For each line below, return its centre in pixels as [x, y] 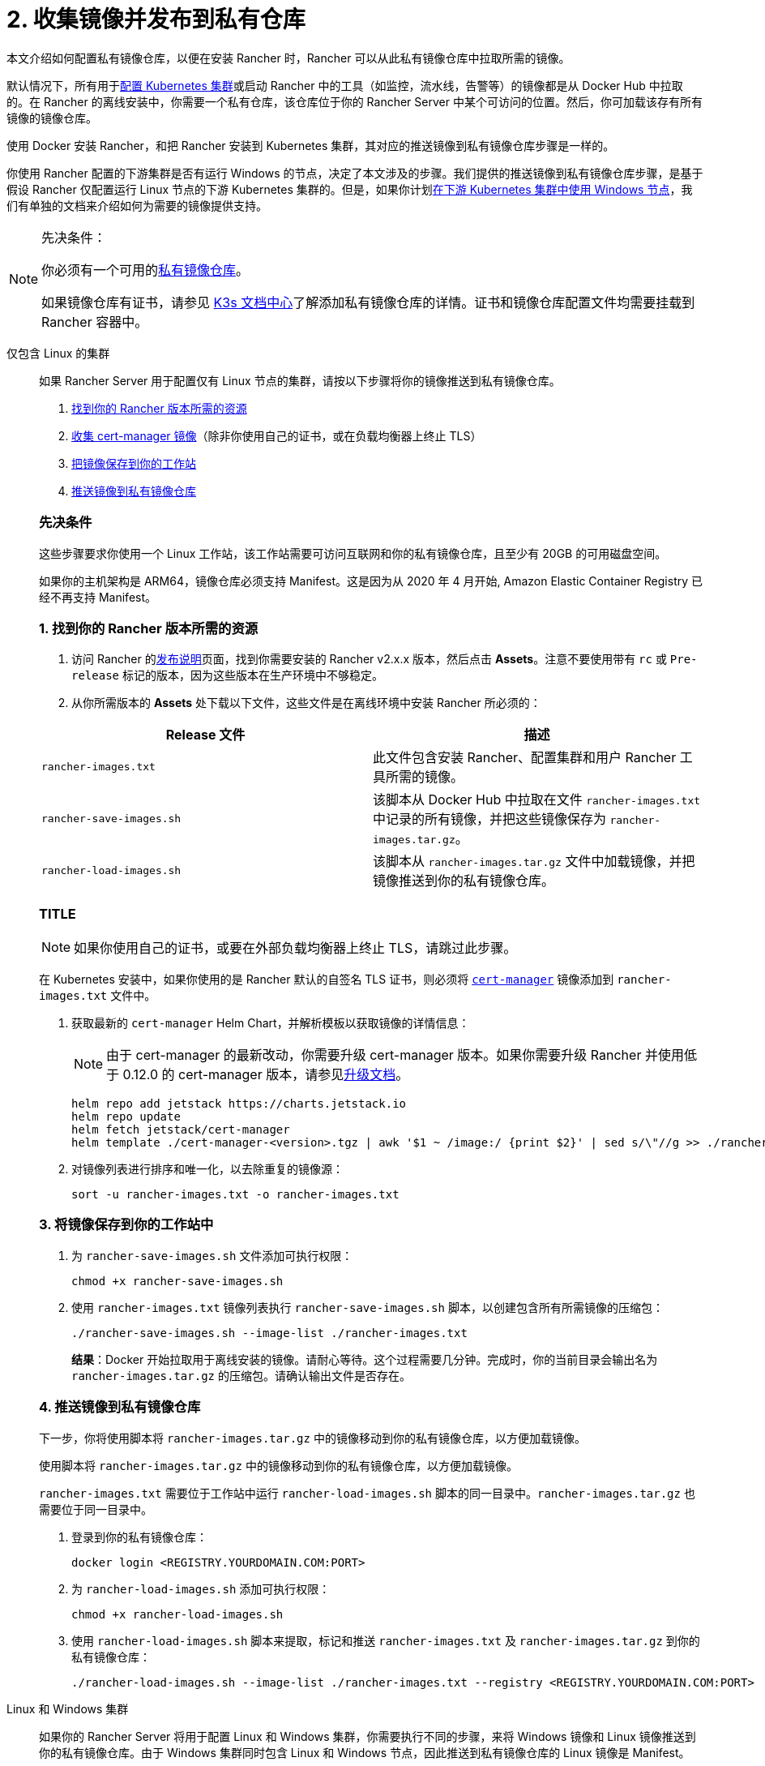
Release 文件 [205, 735]
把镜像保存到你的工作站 [134, 463]
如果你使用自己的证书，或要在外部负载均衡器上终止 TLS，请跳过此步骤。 [295, 948]
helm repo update [126, 1117]
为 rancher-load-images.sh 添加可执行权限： [201, 1588]
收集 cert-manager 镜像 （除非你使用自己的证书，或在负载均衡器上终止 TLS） [277, 435]
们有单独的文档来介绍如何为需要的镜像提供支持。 [137, 205]
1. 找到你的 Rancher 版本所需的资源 [149, 628]
